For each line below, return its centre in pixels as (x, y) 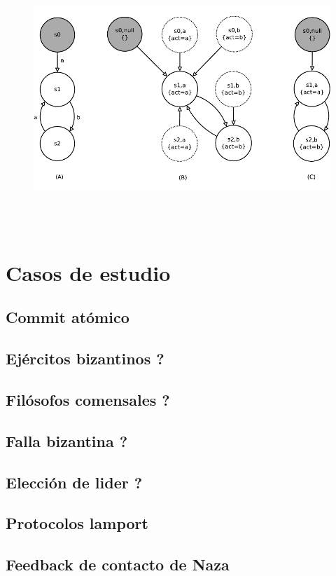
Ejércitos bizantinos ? (85, 358)
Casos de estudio (88, 272)
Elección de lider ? (74, 482)
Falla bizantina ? (67, 440)
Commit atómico (68, 317)
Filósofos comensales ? (88, 399)
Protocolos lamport (77, 523)
